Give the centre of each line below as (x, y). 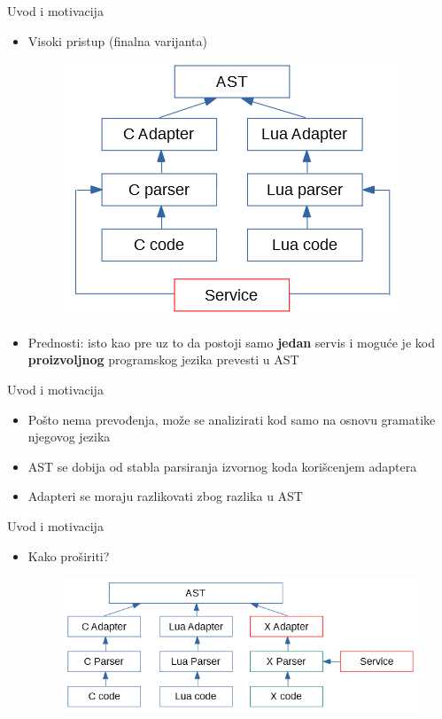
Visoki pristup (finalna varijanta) (117, 40)
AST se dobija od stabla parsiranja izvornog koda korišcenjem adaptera (222, 466)
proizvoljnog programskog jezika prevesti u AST (163, 359)
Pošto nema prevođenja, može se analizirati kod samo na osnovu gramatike (232, 419)
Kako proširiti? (69, 555)
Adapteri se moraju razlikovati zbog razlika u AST (165, 496)
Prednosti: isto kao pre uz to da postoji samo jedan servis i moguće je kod (231, 342)
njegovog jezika (69, 437)
